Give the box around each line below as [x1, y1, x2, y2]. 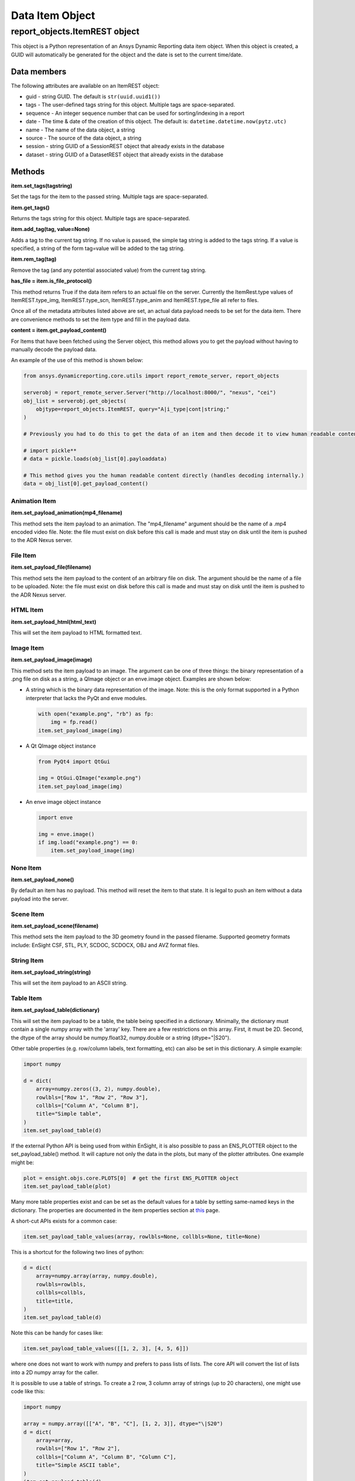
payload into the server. [11, 895, 69, 902]
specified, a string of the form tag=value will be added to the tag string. [11, 245, 185, 252]
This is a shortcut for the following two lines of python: [11, 1248, 144, 1255]
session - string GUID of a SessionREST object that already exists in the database [25, 143, 225, 150]
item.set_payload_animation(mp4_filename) [11, 509, 122, 517]
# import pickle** [23, 447, 77, 454]
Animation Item [11, 496, 56, 505]
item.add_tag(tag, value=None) [11, 226, 90, 233]
